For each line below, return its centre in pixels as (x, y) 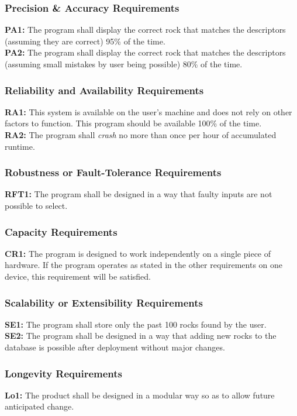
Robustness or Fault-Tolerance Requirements (113, 172)
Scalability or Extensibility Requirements (104, 302)
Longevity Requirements (64, 373)
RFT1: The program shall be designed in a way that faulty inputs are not (139, 194)
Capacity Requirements (61, 231)
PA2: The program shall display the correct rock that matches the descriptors (145, 52)
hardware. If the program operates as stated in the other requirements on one (144, 265)
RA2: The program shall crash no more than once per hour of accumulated (141, 135)
